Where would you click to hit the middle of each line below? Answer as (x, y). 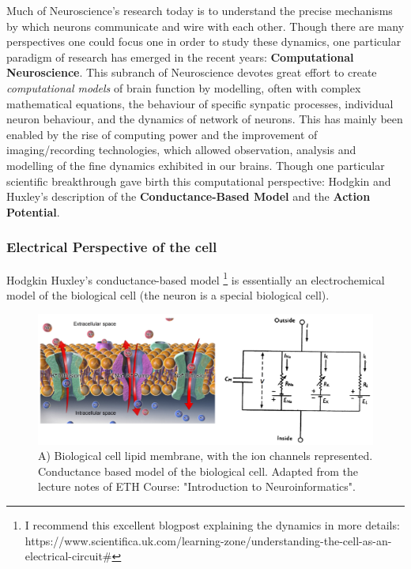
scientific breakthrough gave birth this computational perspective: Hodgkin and (199, 181)
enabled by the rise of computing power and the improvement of (162, 134)
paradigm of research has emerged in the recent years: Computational (180, 57)
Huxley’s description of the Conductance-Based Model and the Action (189, 196)
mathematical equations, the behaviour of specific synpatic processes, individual (200, 103)
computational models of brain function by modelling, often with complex (184, 87)
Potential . (33, 211)
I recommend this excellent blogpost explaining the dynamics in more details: (212, 524)
